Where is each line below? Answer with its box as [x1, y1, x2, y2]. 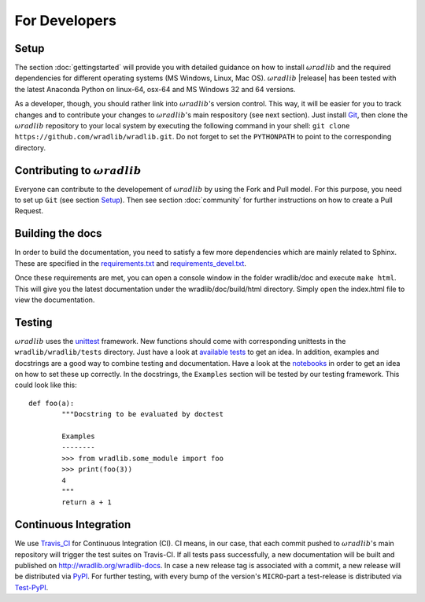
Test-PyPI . [14, 582, 49, 592]
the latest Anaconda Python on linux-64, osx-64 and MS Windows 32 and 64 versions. [14, 84, 296, 94]
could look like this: [14, 380, 78, 390]
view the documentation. [14, 295, 95, 305]
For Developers [14, 12, 117, 29]
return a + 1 [61, 498, 112, 507]
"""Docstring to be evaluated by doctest [61, 410, 224, 419]
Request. [14, 206, 43, 216]
